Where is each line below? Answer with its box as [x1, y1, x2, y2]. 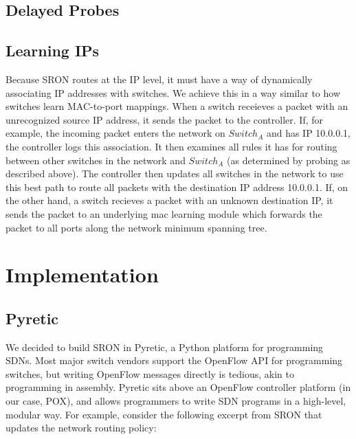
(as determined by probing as [227, 153, 351, 167]
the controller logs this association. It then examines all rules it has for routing [5, 139, 337, 153]
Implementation [5, 260, 159, 289]
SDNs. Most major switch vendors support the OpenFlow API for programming [5, 353, 343, 368]
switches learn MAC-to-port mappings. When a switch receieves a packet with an [5, 99, 348, 113]
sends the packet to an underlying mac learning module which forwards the [5, 206, 322, 221]
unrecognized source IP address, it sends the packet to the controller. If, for [5, 112, 324, 126]
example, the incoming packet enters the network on [5, 126, 225, 140]
